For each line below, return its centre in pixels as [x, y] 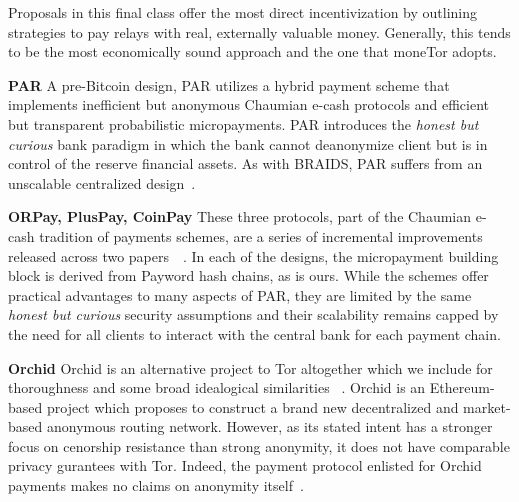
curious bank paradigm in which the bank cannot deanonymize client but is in [248, 143]
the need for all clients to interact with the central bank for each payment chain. [254, 333]
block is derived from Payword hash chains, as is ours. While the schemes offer [248, 275]
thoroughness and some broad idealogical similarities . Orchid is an [217, 387]
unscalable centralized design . [102, 182]
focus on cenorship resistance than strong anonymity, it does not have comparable [259, 445]
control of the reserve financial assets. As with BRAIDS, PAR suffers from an [245, 163]
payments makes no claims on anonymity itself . [156, 485]
